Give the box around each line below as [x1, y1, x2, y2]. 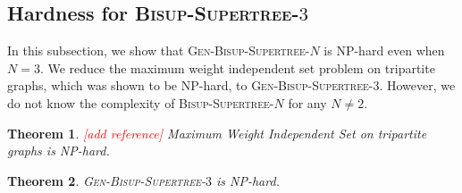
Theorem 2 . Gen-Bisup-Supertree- [7, 171, 206, 189]
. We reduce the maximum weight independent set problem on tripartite [39, 58, 435, 77]
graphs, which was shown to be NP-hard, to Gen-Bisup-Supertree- [7, 76, 374, 95]
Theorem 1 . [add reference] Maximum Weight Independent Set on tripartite [7, 123, 427, 142]
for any [288, 93, 327, 112]
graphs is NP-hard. [7, 141, 110, 160]
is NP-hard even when [323, 41, 445, 60]
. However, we [379, 76, 456, 95]
